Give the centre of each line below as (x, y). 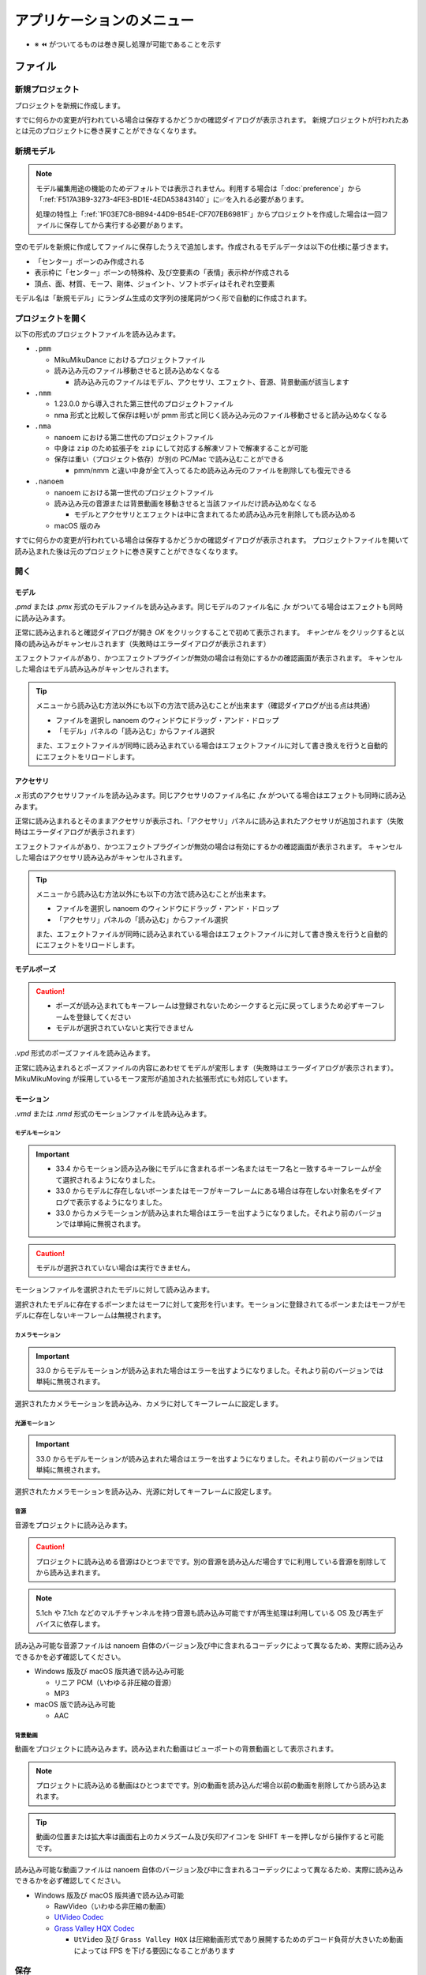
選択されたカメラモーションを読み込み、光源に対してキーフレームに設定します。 (145, 1492)
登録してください (104, 1017)
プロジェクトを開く (51, 318)
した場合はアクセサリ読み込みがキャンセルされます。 (101, 858)
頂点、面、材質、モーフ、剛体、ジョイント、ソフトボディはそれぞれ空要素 (155, 284)
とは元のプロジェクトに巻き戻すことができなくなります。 (108, 131)
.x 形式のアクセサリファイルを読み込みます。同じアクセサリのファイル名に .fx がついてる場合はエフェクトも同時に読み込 (210, 796)
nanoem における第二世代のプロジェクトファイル (134, 437)
